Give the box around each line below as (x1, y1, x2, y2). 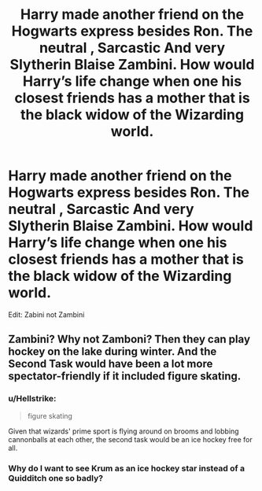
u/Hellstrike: (8, 393, 57, 404)
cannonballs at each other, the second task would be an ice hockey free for (8, 434, 253, 444)
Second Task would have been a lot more (8, 357, 213, 371)
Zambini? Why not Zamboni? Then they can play (8, 333, 250, 346)
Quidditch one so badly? (8, 472, 104, 483)
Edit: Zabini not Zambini (8, 309, 85, 319)
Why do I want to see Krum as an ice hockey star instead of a (8, 463, 245, 474)
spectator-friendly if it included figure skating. (8, 370, 242, 383)
